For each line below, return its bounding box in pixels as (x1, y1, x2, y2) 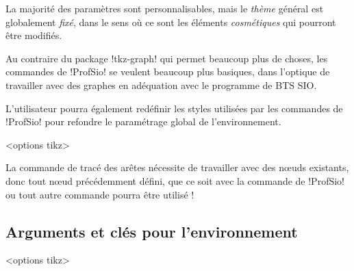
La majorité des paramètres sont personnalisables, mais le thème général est (5, 1, 324, 15)
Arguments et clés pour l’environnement (5, 220, 298, 242)
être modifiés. (5, 28, 62, 42)
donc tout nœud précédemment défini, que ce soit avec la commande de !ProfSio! (5, 173, 344, 188)
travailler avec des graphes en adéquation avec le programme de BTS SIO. (5, 77, 317, 92)
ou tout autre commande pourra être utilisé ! (5, 187, 194, 201)
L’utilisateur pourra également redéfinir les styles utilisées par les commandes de (5, 101, 343, 115)
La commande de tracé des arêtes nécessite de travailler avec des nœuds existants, (5, 160, 349, 175)
